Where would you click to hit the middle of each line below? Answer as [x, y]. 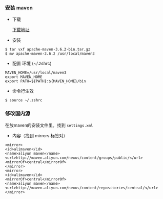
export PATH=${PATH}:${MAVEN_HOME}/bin [46, 81]
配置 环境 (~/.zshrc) [32, 63]
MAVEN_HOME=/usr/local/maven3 [36, 73]
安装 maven [19, 7]
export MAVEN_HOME [24, 77]
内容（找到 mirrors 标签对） [40, 135]
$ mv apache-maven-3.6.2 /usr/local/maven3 [50, 54]
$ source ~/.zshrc [24, 100]
